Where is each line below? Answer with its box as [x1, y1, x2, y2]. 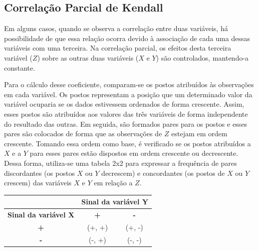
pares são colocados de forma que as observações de [4, 128, 162, 139]
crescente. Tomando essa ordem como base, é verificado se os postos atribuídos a [4, 138, 251, 148]
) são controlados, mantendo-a [156, 52, 249, 63]
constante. [4, 62, 35, 73]
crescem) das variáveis [4, 177, 72, 188]
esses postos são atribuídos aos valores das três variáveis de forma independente [4, 108, 248, 119]
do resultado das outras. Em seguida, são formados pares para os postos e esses [4, 118, 247, 129]
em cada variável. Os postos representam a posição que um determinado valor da [4, 89, 252, 99]
